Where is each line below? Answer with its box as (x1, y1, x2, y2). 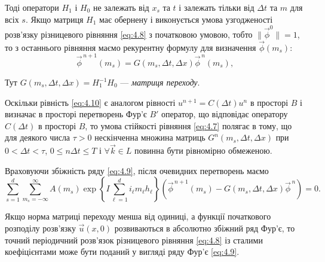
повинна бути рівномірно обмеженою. (134, 144, 272, 157)
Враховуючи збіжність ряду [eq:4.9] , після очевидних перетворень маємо (5, 164, 269, 176)
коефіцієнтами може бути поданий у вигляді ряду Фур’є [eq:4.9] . (5, 245, 240, 258)
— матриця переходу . (120, 76, 200, 89)
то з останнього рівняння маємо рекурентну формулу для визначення (5, 41, 256, 53)
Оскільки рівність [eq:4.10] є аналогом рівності (5, 96, 176, 108)
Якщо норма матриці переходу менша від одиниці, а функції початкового (5, 210, 271, 223)
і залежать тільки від (179, 1, 255, 13)
